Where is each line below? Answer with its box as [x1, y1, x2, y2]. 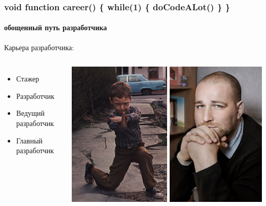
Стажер [16, 73, 39, 84]
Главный [16, 135, 43, 146]
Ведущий [16, 108, 45, 118]
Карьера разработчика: [4, 42, 74, 52]
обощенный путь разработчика [4, 22, 107, 33]
